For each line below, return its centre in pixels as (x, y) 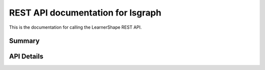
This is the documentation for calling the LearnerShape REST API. (75, 27)
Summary (24, 41)
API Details (26, 57)
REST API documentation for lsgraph (85, 13)
